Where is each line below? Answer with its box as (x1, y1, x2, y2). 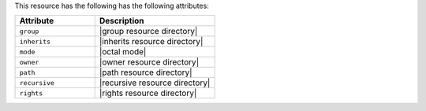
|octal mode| (99, 46, 147, 57)
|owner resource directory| (99, 57, 200, 68)
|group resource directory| (99, 26, 198, 37)
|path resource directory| (99, 67, 192, 78)
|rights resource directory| (99, 87, 197, 98)
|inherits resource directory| (99, 36, 204, 47)
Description (99, 16, 145, 27)
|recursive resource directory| (99, 77, 211, 88)
